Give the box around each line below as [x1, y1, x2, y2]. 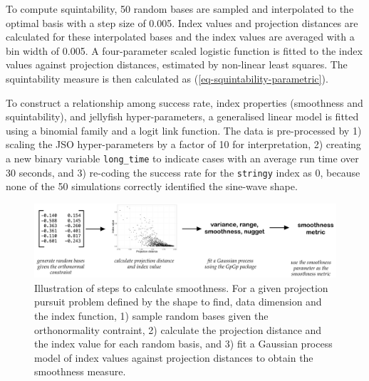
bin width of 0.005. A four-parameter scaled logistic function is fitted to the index [6, 43, 363, 58]
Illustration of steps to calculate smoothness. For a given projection [34, 280, 328, 295]
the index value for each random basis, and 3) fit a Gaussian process [34, 336, 333, 351]
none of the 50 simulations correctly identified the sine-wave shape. [6, 179, 298, 194]
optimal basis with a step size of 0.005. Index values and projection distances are [6, 15, 358, 30]
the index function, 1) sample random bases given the [34, 308, 269, 323]
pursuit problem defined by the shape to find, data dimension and [34, 294, 322, 309]
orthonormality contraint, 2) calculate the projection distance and [34, 322, 322, 337]
